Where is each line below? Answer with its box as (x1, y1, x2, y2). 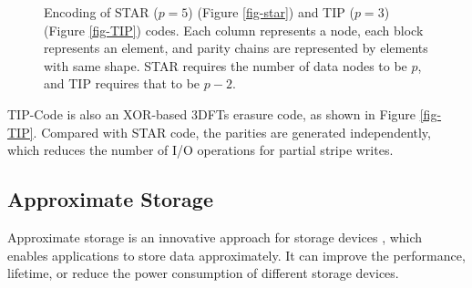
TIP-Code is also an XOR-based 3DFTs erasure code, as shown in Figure (7, 104, 416, 123)
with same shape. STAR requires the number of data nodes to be (44, 56, 407, 75)
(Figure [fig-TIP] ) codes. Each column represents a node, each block (44, 20, 424, 39)
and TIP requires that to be (44, 74, 200, 93)
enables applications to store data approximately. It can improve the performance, (7, 245, 466, 264)
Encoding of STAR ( (44, 3, 159, 21)
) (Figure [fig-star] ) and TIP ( (188, 3, 354, 21)
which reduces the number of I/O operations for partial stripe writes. (7, 140, 394, 159)
